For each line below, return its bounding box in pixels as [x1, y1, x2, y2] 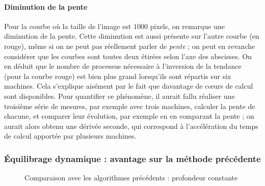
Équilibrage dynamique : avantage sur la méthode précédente [4, 152, 261, 165]
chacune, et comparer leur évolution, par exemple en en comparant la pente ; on [4, 111, 254, 121]
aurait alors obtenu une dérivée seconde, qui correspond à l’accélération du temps [4, 120, 258, 131]
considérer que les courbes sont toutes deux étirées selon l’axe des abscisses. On [4, 50, 252, 61]
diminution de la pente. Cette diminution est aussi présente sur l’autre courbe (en [4, 31, 259, 41]
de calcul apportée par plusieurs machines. [4, 130, 137, 141]
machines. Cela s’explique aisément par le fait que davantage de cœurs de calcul [4, 81, 253, 91]
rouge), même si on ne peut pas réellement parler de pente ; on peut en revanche [4, 40, 255, 51]
